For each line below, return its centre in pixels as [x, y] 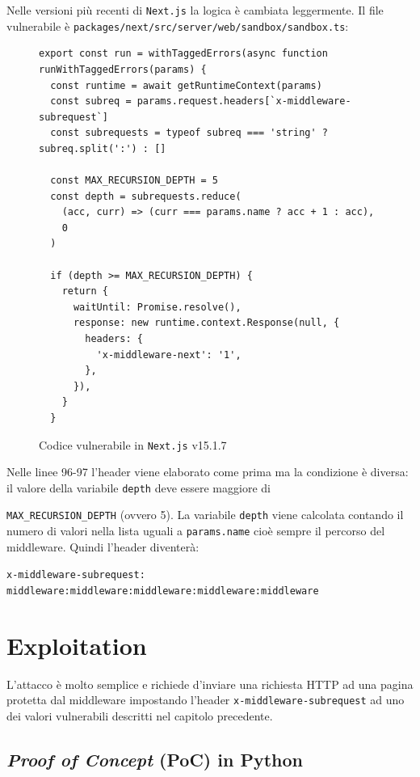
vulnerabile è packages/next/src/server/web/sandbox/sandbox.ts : [178, 25]
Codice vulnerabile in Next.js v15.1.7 [133, 444]
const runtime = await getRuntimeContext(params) [186, 85]
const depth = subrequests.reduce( [146, 196]
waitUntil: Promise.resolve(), [157, 307]
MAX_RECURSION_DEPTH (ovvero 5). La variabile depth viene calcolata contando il [205, 515]
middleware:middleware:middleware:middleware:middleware [163, 591]
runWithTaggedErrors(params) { [123, 69]
